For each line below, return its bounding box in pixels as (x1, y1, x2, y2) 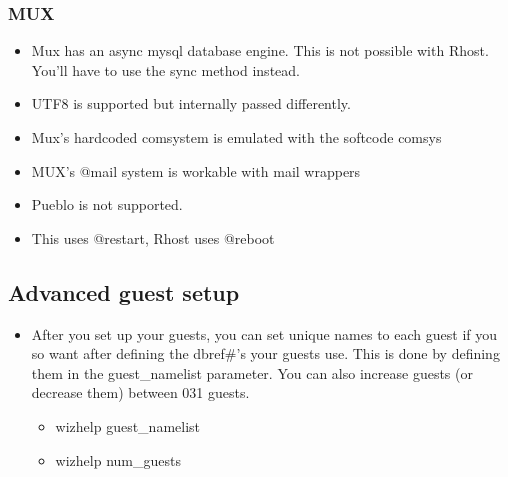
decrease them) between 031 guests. (31, 382, 250, 403)
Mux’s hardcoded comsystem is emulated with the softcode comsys (31, 127, 442, 147)
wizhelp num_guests (55, 449, 181, 470)
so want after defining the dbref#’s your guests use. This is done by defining (31, 343, 500, 364)
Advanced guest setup (8, 276, 240, 307)
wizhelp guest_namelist (55, 415, 201, 436)
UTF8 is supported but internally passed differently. (31, 93, 351, 114)
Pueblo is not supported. (31, 194, 183, 215)
